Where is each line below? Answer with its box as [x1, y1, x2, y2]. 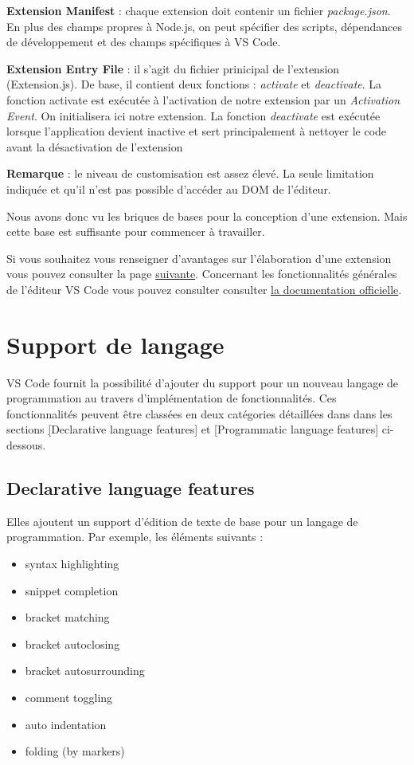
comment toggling [25, 688, 113, 705]
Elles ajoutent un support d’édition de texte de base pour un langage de [6, 512, 358, 529]
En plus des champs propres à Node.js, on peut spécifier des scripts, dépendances [6, 18, 402, 34]
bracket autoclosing [25, 635, 120, 652]
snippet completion [25, 582, 119, 598]
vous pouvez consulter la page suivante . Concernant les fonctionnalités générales [6, 265, 397, 282]
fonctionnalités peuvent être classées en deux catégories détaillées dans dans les [6, 405, 393, 422]
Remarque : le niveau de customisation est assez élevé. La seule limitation [6, 165, 374, 182]
